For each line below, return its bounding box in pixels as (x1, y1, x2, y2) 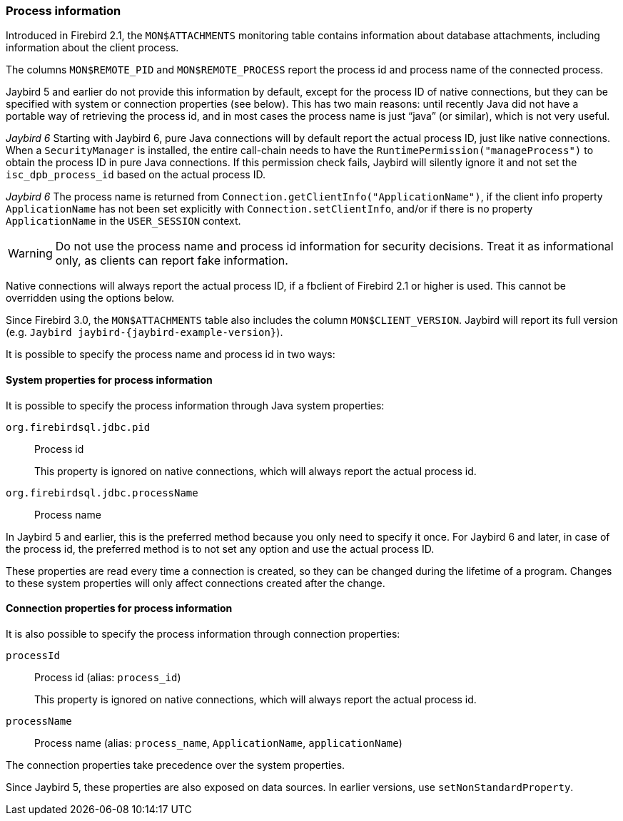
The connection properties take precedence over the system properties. (6, 758, 345, 771)
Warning (8, 246, 53, 261)
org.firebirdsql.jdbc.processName (6, 486, 198, 499)
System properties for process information (6, 373, 213, 386)
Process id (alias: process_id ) (34, 670, 181, 683)
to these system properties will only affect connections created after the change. (6, 576, 385, 589)
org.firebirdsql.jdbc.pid (6, 421, 151, 433)
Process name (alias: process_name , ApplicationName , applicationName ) (34, 736, 402, 749)
